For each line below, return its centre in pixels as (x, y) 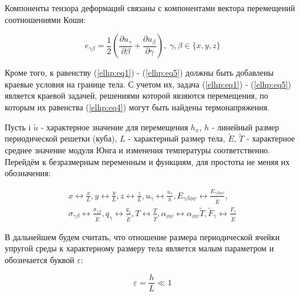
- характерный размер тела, (177, 138)
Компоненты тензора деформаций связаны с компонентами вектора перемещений (150, 8)
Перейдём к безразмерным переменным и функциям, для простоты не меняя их (147, 161)
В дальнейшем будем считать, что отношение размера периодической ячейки (142, 236)
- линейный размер (245, 127)
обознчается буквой (40, 259)
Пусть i (18, 127)
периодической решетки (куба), (61, 138)
